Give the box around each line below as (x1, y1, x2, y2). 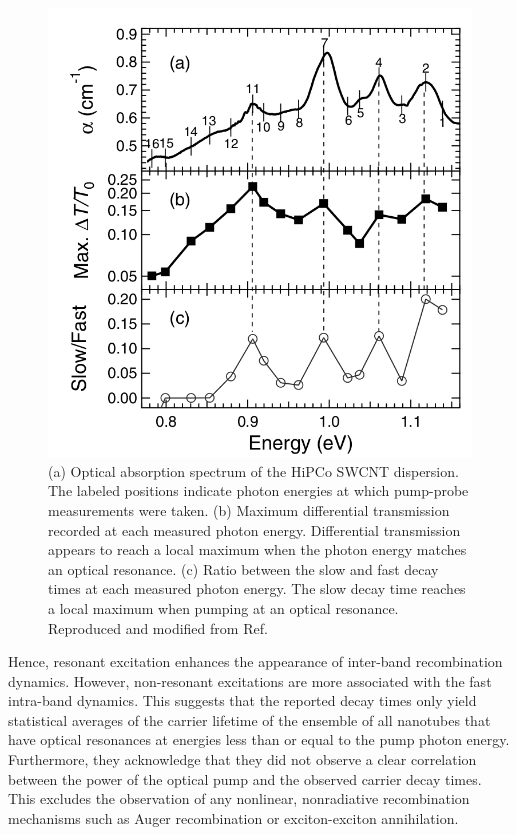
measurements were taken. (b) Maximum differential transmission (48, 499, 450, 520)
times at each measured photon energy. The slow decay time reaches (48, 578, 466, 599)
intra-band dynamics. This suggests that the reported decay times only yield (8, 690, 477, 711)
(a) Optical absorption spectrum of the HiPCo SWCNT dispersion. (48, 460, 459, 481)
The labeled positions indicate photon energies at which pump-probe (48, 480, 469, 501)
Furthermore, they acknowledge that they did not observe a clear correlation (8, 749, 477, 770)
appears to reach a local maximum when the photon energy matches (48, 539, 467, 560)
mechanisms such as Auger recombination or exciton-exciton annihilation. (8, 807, 459, 828)
